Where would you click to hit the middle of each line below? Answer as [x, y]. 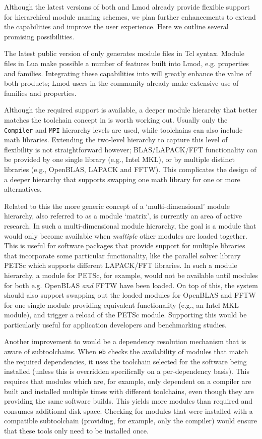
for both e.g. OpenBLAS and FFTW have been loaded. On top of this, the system [131, 285]
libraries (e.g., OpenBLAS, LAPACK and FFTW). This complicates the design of [130, 169]
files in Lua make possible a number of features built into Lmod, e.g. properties [126, 63]
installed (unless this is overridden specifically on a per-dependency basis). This [127, 371]
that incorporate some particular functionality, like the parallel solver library [122, 255]
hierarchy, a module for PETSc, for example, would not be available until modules [131, 275]
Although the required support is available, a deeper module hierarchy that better [131, 110]
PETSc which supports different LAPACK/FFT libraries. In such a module [121, 265]
